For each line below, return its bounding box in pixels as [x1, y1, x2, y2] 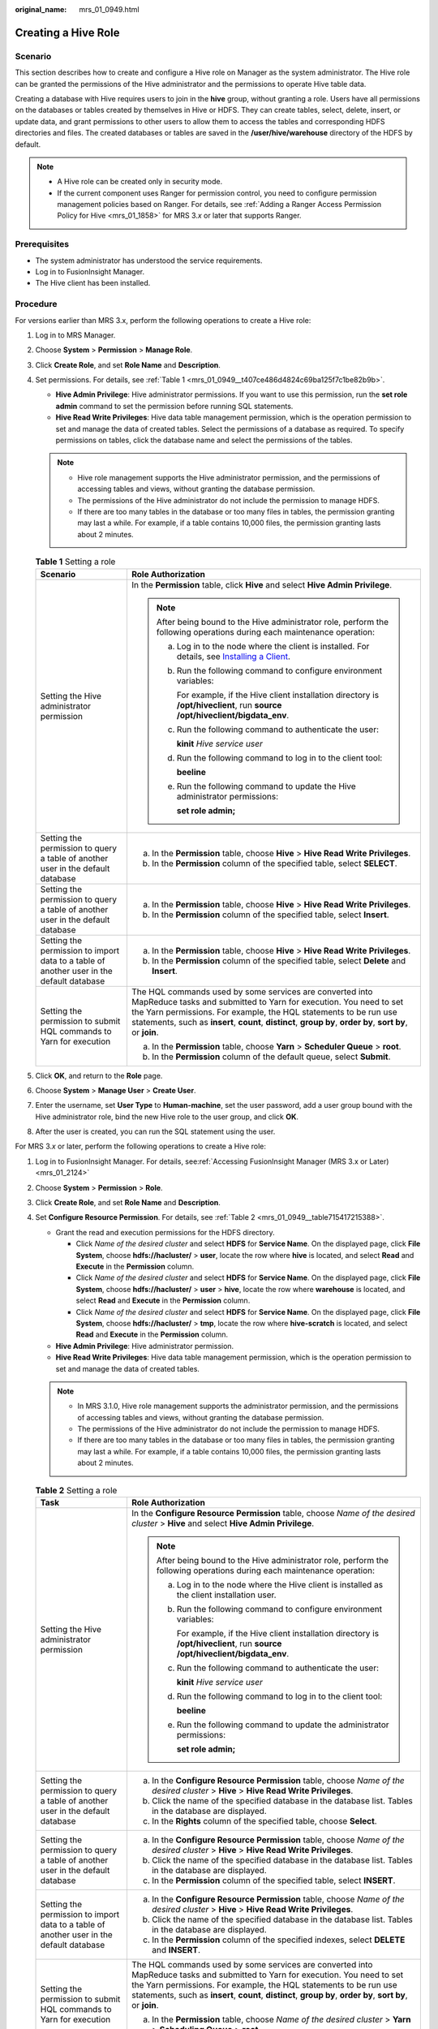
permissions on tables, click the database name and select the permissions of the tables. [55, 435, 353, 446]
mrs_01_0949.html [79, 5, 140, 14]
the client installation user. [176, 1589, 277, 1600]
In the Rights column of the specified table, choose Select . [151, 1816, 377, 1827]
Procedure [15, 299, 58, 310]
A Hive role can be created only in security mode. [57, 177, 223, 187]
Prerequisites [15, 239, 69, 250]
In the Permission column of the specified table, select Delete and [151, 954, 406, 966]
